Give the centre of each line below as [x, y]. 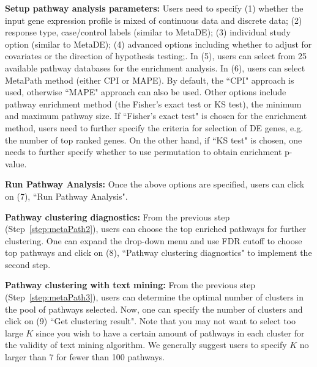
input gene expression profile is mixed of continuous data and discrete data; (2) [154, 20]
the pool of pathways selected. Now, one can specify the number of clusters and [154, 309]
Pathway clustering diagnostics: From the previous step [117, 216]
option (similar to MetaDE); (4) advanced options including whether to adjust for [158, 44]
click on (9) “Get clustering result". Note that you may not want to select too [150, 321]
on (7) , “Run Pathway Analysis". [66, 196]
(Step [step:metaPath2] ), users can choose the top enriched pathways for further [156, 229]
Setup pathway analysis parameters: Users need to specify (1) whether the [154, 8]
